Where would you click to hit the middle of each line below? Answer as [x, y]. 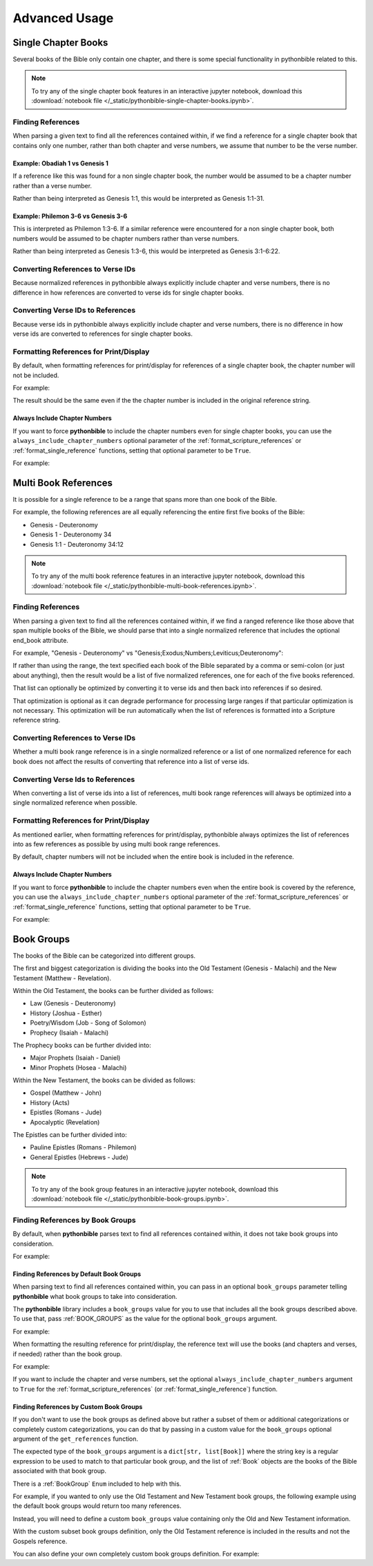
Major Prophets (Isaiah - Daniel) [75, 1058]
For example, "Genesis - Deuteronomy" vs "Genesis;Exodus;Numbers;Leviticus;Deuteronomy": [148, 653]
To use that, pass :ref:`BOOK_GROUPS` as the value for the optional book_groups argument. [145, 1319]
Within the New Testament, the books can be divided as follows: [104, 1080]
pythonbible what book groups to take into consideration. [95, 1296]
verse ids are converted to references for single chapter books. [103, 334]
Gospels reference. [40, 1541]
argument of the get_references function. [75, 1439]
